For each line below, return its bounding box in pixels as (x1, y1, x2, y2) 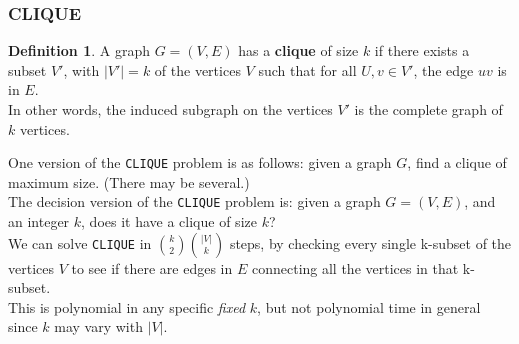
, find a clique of (407, 152, 507, 173)
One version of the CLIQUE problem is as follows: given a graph (8, 152, 392, 173)
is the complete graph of (354, 99, 503, 119)
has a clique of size (238, 40, 359, 61)
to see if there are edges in (71, 257, 233, 278)
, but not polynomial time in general (257, 296, 481, 317)
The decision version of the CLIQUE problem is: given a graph (8, 191, 381, 212)
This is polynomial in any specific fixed (8, 296, 246, 317)
